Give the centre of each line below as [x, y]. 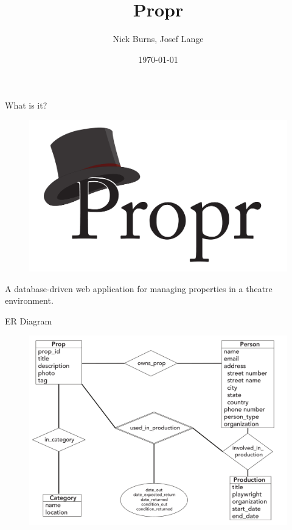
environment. [29, 300]
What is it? [26, 105]
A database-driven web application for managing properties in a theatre [139, 288]
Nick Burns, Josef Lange [158, 39]
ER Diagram [29, 321]
